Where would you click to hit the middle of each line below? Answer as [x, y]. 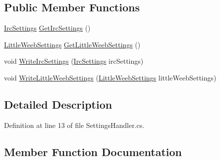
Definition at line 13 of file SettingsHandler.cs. [74, 125]
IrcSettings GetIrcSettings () [47, 28]
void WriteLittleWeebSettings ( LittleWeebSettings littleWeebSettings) [110, 77]
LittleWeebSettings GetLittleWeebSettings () [72, 44]
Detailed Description [58, 104]
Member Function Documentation [93, 151]
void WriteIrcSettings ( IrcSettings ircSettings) [74, 61]
